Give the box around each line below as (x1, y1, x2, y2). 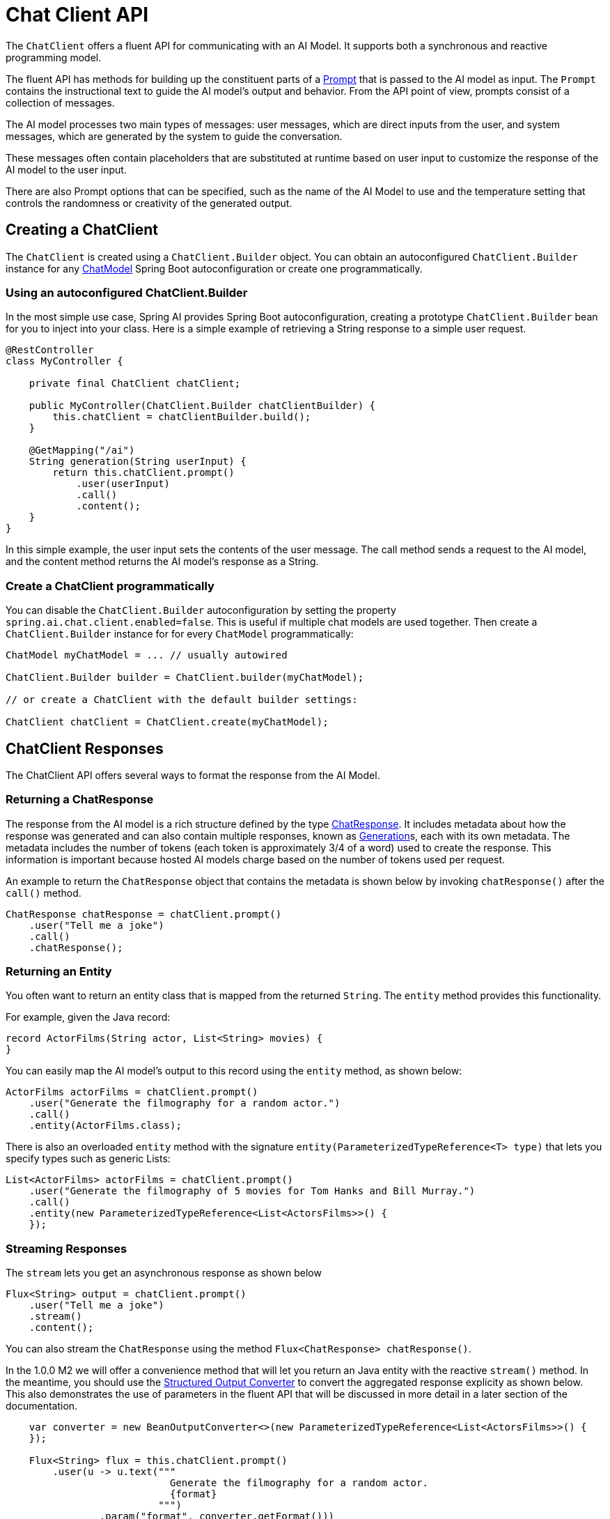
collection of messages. (6, 96, 115, 109)
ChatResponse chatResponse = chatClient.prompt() (6, 908, 282, 920)
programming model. (6, 51, 102, 63)
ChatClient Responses (6, 739, 164, 757)
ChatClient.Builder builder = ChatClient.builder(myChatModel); (6, 672, 364, 684)
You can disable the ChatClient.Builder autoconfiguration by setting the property (6, 604, 396, 617)
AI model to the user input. (6, 163, 127, 176)
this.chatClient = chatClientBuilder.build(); (52, 411, 311, 423)
